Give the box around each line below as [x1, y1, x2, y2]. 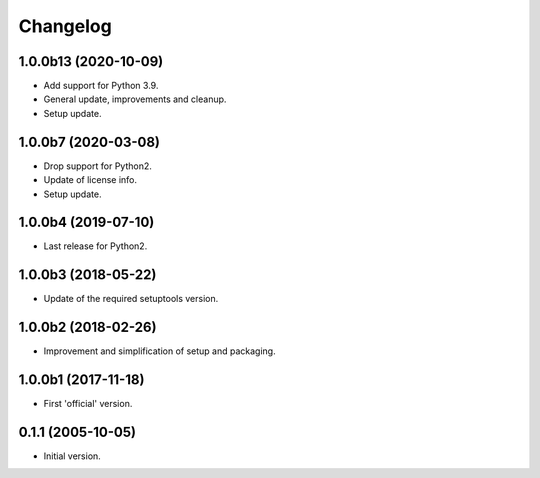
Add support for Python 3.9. [43, 80, 159, 92]
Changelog [18, 15, 112, 37]
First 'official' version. [43, 398, 133, 410]
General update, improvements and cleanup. [43, 93, 227, 105]
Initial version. [43, 450, 102, 462]
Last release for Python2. [43, 240, 148, 252]
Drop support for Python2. [43, 160, 152, 172]
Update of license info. [43, 174, 138, 186]
